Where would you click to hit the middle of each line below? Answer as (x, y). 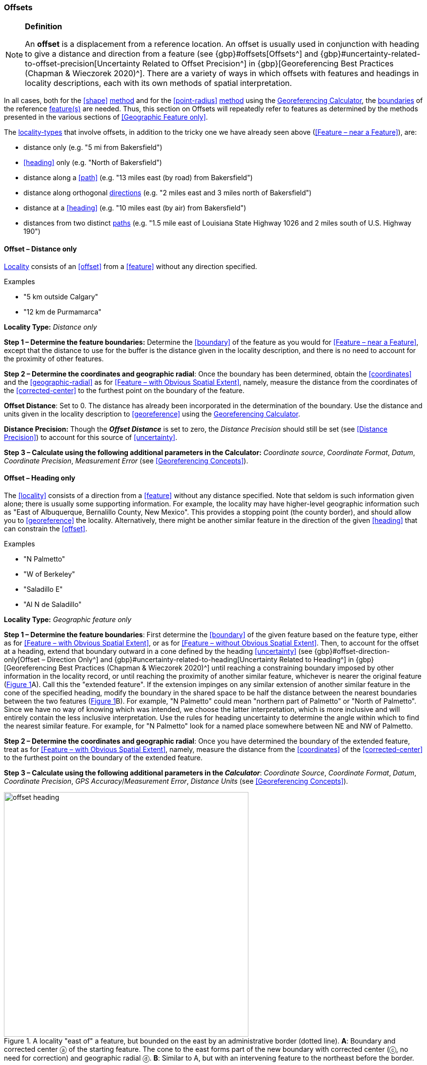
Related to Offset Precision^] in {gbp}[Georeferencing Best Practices (268, 64)
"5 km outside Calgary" (61, 296)
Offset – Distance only (41, 249)
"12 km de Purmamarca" (62, 312)
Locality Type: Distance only (51, 327)
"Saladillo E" (43, 589)
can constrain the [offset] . (46, 528)
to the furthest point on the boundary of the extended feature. (103, 757)
